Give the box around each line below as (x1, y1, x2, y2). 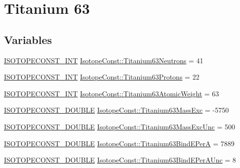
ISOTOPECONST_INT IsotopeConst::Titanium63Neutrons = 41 (4, 55, 203, 65)
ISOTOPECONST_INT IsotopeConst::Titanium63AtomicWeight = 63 (4, 88, 219, 98)
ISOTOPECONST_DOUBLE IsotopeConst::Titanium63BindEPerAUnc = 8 (4, 155, 236, 165)
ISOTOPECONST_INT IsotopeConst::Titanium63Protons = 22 (4, 72, 200, 82)
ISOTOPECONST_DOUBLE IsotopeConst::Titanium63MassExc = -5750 (4, 105, 229, 115)
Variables (4, 32, 52, 47)
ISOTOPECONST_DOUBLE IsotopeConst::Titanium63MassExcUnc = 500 (4, 121, 236, 131)
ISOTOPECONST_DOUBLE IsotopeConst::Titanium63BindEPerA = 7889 (4, 138, 235, 148)
